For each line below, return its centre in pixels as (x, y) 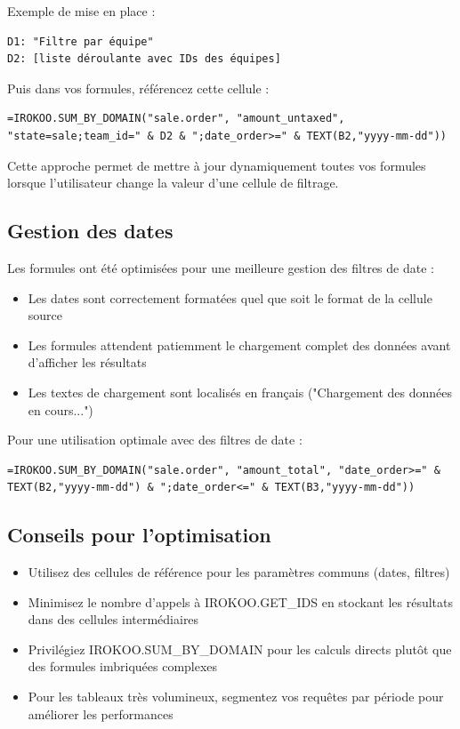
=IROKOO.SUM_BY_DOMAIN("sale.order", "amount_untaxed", (176, 119)
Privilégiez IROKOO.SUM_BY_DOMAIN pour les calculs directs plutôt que (240, 649)
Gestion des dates (90, 231)
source (45, 315)
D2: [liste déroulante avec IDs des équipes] (144, 59)
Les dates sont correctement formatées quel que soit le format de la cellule (230, 297)
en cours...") (61, 409)
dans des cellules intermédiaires (113, 619)
